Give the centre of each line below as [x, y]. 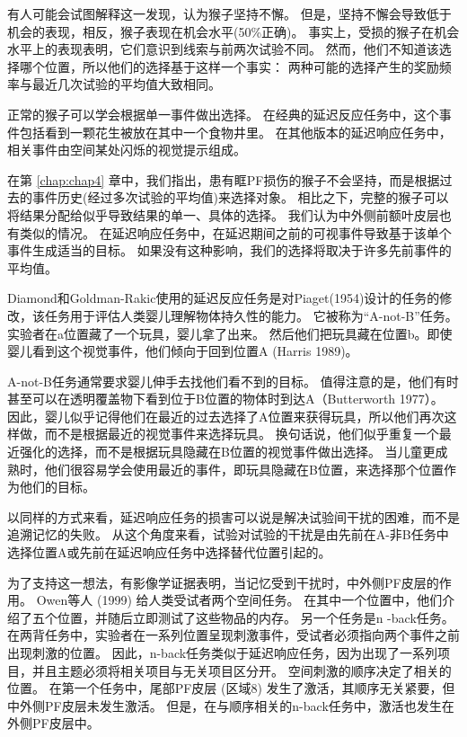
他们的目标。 [57, 487]
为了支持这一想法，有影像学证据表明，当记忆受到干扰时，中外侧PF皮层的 [223, 582]
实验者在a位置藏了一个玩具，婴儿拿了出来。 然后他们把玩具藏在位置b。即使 [230, 333]
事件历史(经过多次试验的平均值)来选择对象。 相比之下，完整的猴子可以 [240, 197]
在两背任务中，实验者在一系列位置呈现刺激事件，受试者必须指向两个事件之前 [233, 635]
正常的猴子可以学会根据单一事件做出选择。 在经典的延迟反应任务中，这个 [223, 114]
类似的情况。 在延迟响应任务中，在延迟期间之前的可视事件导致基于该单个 [235, 232]
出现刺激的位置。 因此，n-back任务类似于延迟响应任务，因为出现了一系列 [223, 653]
